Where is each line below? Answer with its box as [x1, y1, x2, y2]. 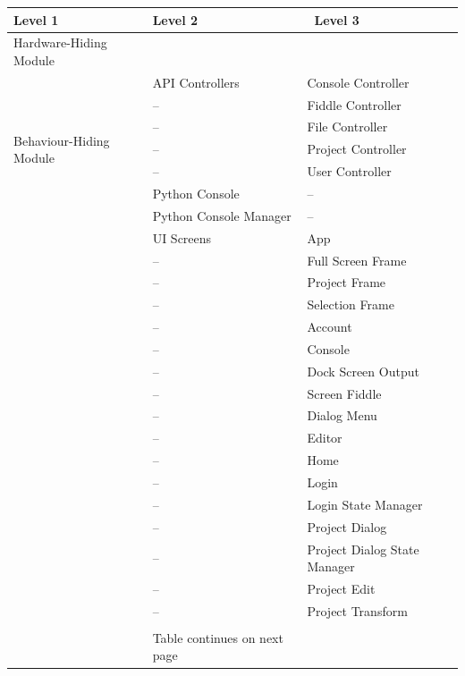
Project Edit [307, 579, 376, 597]
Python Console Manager [152, 206, 292, 224]
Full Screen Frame [307, 250, 407, 269]
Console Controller [307, 72, 410, 91]
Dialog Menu [307, 406, 377, 425]
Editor [307, 428, 342, 447]
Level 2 [152, 10, 199, 29]
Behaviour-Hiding [13, 131, 110, 149]
